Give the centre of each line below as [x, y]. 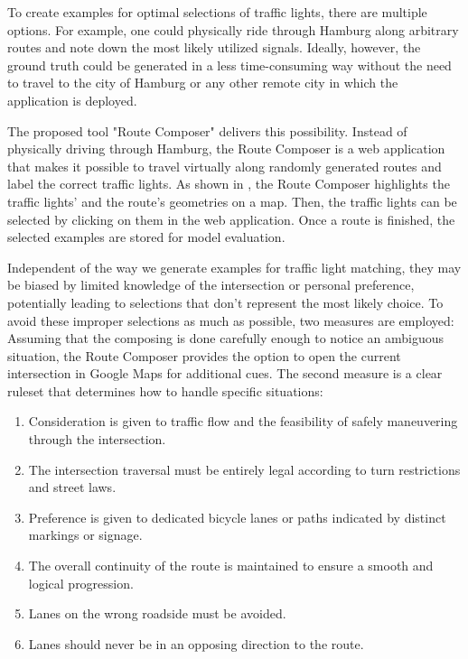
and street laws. [72, 487]
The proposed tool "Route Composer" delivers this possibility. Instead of [207, 130]
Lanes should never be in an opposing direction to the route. [196, 643]
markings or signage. [85, 535]
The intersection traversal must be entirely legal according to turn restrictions [244, 469]
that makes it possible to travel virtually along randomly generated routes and [225, 166]
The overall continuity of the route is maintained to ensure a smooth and [231, 566]
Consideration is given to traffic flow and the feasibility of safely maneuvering [243, 421]
